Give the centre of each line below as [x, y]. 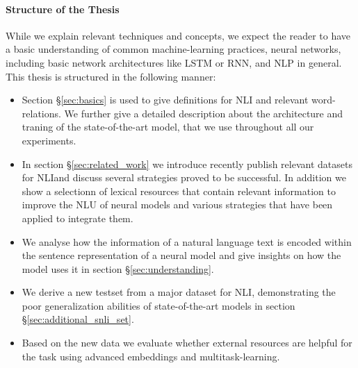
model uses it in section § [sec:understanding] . [118, 268]
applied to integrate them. [78, 218]
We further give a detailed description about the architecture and [204, 113]
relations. [41, 113]
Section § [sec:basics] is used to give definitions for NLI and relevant [165, 100]
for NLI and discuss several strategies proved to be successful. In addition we [184, 177]
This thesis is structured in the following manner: [111, 76]
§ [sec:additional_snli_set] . [78, 319]
